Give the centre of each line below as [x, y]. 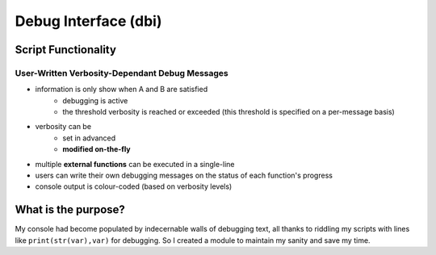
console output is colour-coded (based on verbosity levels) [134, 186]
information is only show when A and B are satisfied [122, 90]
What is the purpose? [70, 210]
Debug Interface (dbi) [88, 21]
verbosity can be [63, 127]
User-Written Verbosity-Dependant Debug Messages [122, 73]
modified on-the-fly [96, 149]
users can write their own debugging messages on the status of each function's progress [184, 176]
